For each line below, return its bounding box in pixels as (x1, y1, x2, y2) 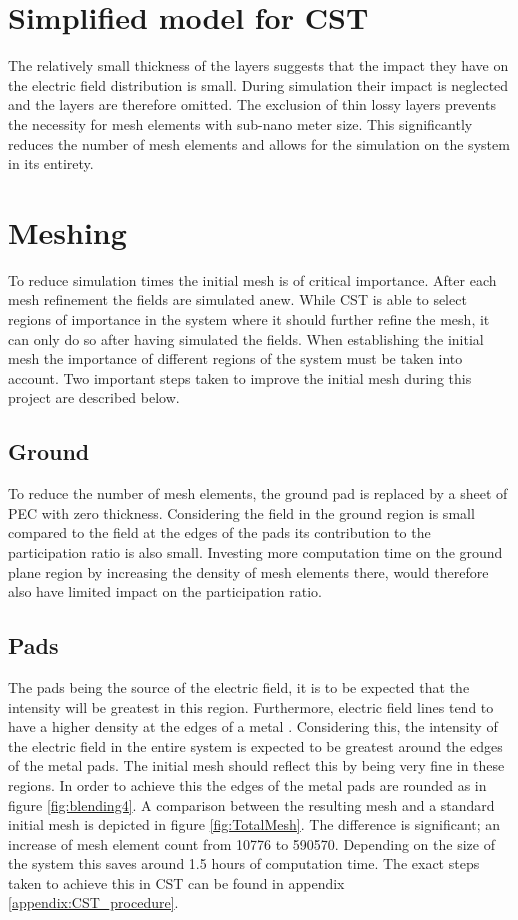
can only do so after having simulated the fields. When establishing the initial (8, 328, 484, 349)
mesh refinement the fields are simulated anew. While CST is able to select (8, 289, 467, 310)
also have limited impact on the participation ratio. (8, 581, 323, 602)
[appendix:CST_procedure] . (8, 892, 179, 913)
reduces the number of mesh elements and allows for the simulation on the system (8, 133, 510, 154)
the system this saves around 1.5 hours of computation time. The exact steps (8, 853, 480, 874)
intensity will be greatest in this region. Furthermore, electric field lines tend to (8, 696, 494, 717)
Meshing (8, 211, 127, 252)
